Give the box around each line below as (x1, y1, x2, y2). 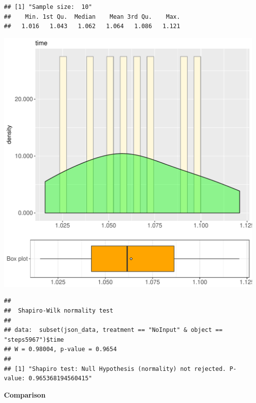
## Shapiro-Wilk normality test (4, 307, 113, 314)
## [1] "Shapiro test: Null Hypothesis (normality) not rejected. (4, 365, 226, 372)
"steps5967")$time (4, 336, 64, 343)
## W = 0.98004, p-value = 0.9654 (4, 346, 117, 353)
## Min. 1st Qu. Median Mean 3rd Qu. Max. (4, 13, 180, 20)
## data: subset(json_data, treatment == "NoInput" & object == (4, 326, 223, 334)
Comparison (4, 389, 46, 400)
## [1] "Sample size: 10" (4, 3, 92, 10)
